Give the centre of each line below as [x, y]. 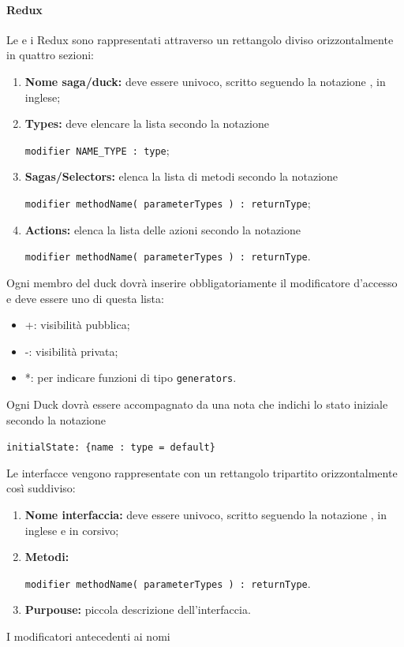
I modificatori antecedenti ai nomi [88, 636]
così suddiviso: [41, 488]
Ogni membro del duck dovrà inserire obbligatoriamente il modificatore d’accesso [202, 282]
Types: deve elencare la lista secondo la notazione [147, 123]
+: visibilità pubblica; [77, 325]
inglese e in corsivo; [72, 530]
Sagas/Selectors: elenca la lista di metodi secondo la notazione [181, 176]
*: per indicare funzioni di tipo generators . [131, 378]
